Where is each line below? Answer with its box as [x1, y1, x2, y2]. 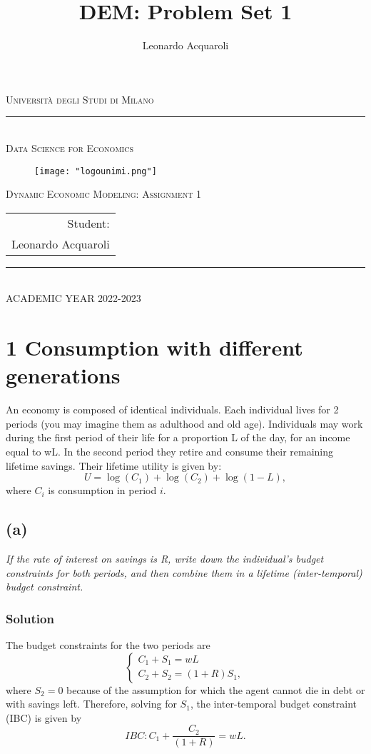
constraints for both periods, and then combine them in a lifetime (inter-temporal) [6, 565, 362, 580]
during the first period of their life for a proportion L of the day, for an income [6, 430, 350, 445]
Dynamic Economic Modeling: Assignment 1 [6, 186, 202, 201]
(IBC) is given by [6, 710, 82, 725]
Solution [6, 609, 54, 627]
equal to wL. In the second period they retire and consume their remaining [6, 444, 334, 459]
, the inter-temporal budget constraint [190, 696, 357, 711]
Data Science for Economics [6, 140, 133, 155]
